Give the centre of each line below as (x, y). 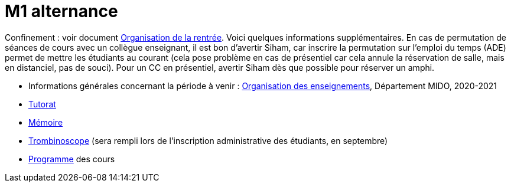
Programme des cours (72, 159)
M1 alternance (61, 11)
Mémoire (46, 122)
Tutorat (42, 104)
